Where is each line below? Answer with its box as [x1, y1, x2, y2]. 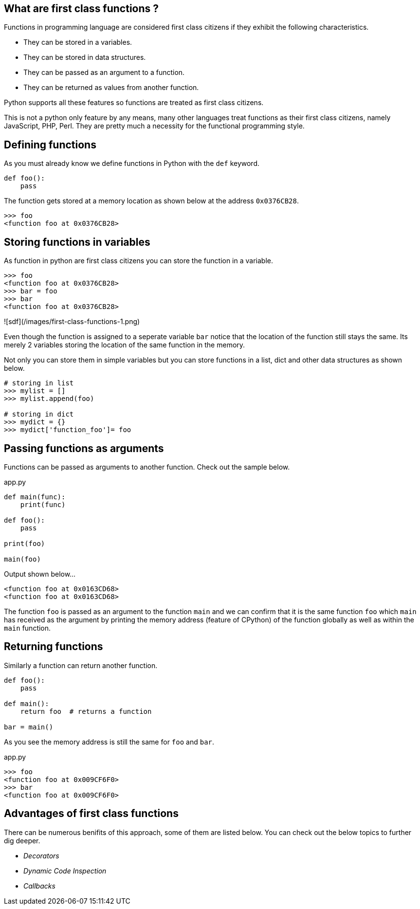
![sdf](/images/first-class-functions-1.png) [4, 317, 140, 326]
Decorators [23, 851, 59, 860]
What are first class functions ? [4, 2, 159, 15]
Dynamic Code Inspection [23, 866, 107, 875]
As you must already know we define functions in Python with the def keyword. [4, 159, 259, 168]
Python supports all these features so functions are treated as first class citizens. [4, 98, 264, 107]
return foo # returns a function [20, 707, 152, 715]
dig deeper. [4, 836, 40, 845]
